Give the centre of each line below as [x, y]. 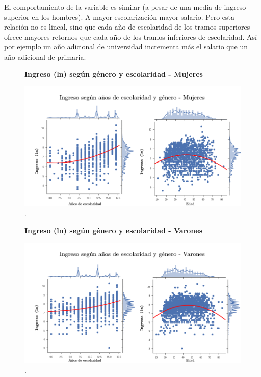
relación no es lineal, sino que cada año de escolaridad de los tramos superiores [127, 27]
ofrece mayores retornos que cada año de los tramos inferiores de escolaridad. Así [130, 36]
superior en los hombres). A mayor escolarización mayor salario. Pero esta [120, 17]
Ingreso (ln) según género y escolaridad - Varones [114, 230]
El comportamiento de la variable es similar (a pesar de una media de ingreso [125, 7]
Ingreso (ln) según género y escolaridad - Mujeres [114, 74]
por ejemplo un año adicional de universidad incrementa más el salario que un [126, 47]
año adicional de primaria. [45, 56]
